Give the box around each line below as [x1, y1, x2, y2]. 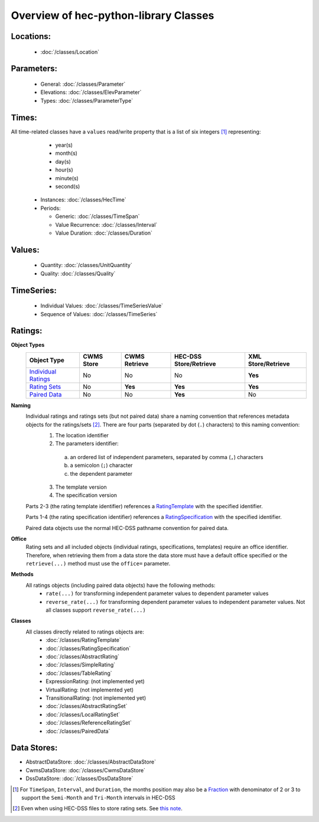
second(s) [55, 183, 80, 190]
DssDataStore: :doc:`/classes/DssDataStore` [25, 775, 134, 782]
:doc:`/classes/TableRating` [45, 670, 112, 677]
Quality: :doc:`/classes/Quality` [40, 269, 116, 277]
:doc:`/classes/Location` [40, 48, 100, 56]
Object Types [11, 342, 45, 349]
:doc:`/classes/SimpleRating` [45, 661, 116, 668]
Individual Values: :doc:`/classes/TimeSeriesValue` [40, 302, 164, 310]
